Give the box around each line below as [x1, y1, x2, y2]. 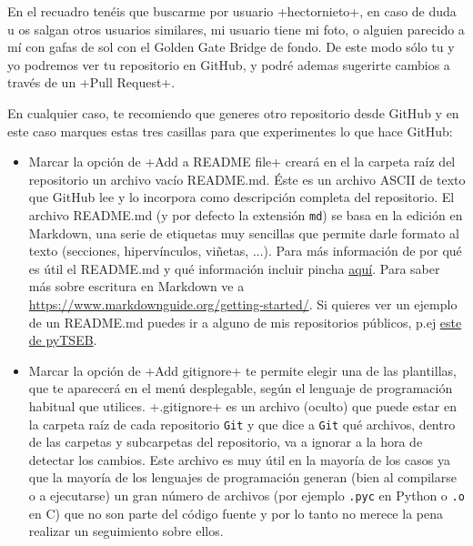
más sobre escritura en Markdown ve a [28, 277, 245, 296]
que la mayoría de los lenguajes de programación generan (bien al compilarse [28, 468, 457, 487]
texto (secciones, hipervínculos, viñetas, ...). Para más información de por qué [28, 241, 462, 260]
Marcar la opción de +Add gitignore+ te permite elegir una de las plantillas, [28, 360, 457, 379]
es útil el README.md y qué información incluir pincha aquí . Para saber [28, 258, 440, 278]
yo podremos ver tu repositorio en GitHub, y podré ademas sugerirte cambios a [7, 55, 450, 74]
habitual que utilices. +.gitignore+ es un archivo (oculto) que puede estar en [28, 396, 457, 415]
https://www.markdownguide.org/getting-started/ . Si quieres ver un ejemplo [28, 294, 458, 313]
